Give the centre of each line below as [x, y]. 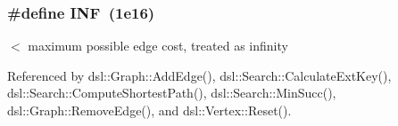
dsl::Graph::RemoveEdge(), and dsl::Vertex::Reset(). [149, 110]
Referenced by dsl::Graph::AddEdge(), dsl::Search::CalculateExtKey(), [199, 75]
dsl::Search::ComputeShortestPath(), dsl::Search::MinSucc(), [172, 93]
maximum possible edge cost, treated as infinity [158, 46]
